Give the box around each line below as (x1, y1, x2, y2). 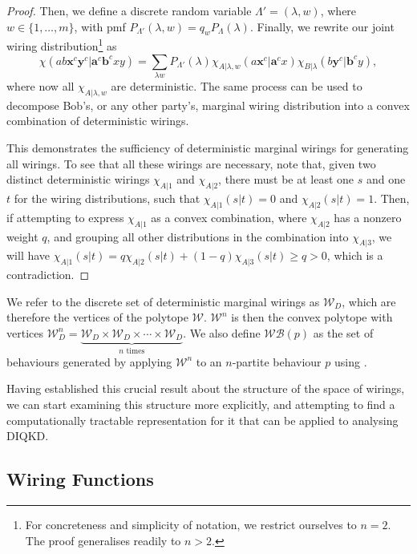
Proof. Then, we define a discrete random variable (6, 2, 252, 18)
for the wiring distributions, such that (14, 189, 200, 206)
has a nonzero (334, 208, 402, 225)
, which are (342, 293, 396, 309)
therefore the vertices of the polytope (6, 309, 188, 326)
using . (334, 353, 367, 370)
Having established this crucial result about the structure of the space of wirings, (6, 380, 405, 397)
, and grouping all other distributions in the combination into (47, 228, 349, 245)
